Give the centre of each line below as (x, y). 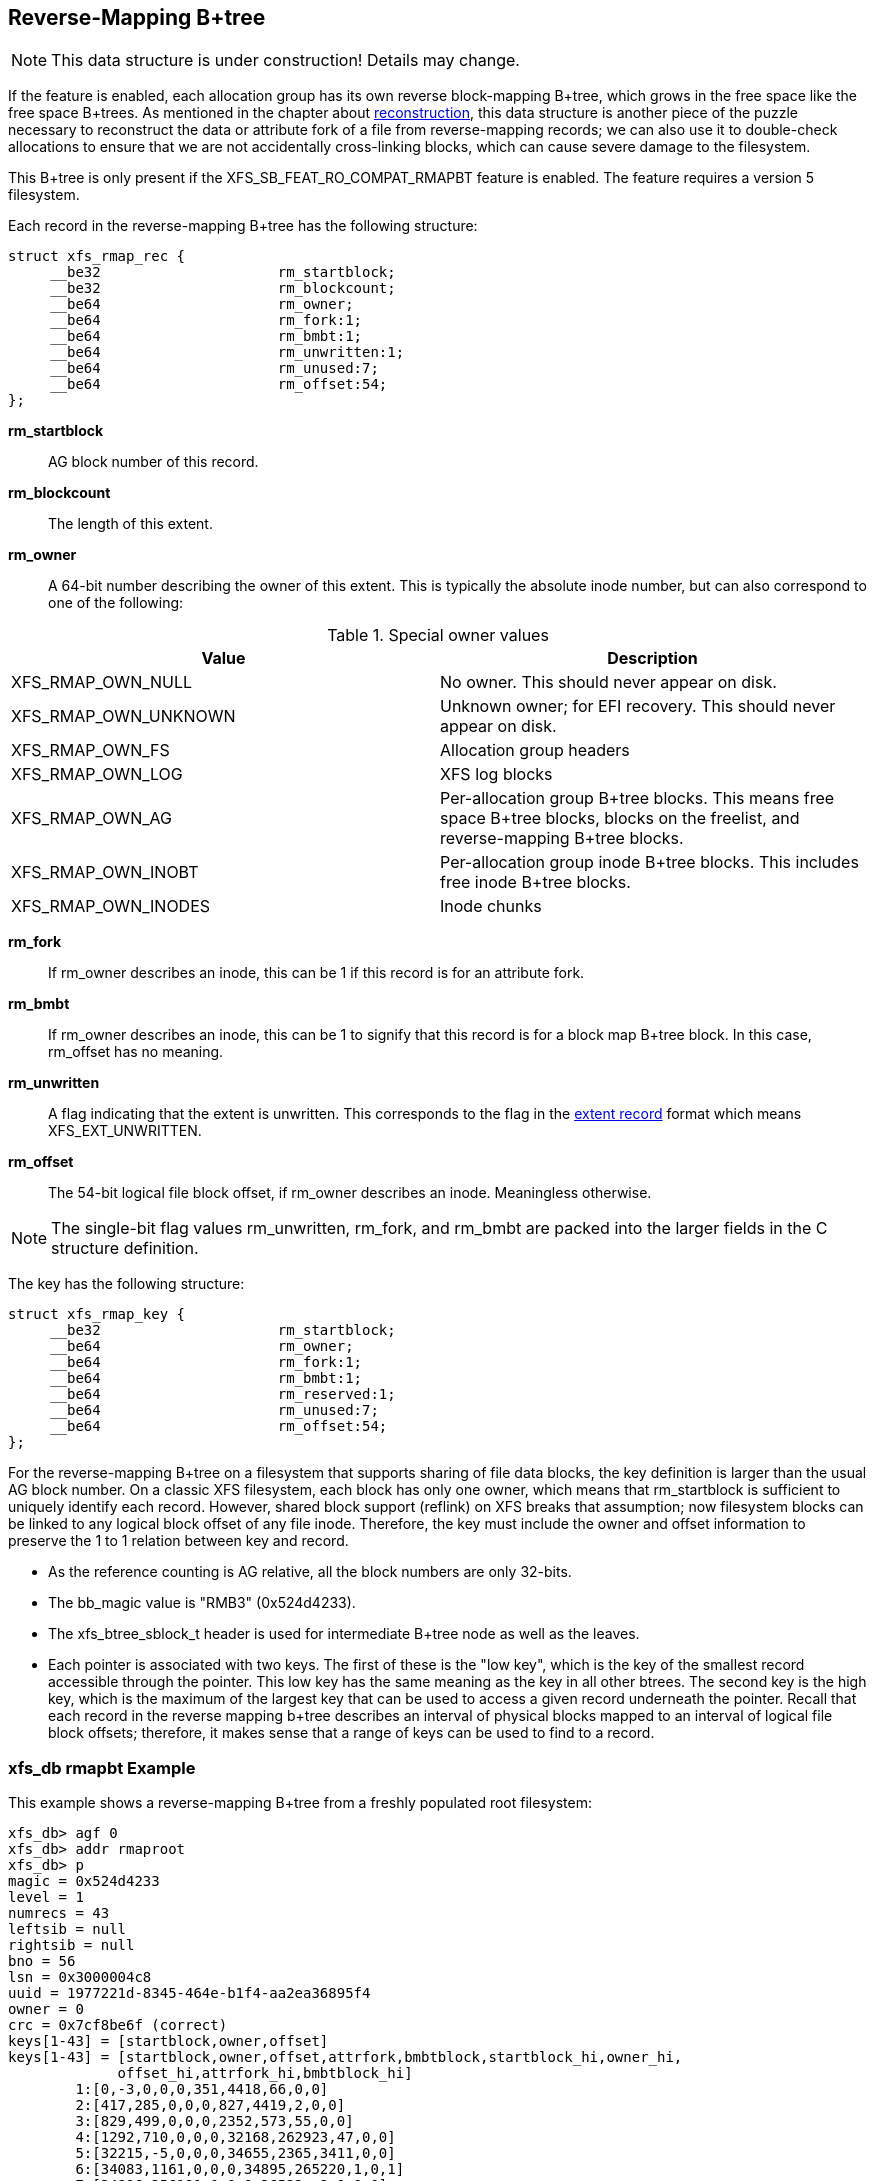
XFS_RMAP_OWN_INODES (111, 906)
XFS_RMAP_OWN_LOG (97, 774)
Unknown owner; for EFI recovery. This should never (638, 706)
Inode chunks (491, 906)
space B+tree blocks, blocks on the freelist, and (620, 818)
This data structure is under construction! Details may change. (285, 60)
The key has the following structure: (126, 1284)
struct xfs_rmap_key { (97, 1314)
